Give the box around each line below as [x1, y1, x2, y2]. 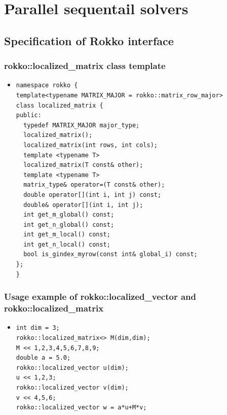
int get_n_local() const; [23, 240, 110, 248]
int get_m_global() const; [23, 211, 115, 219]
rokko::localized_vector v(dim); [16, 384, 129, 391]
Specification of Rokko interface [4, 32, 174, 48]
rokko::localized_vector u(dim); [16, 364, 129, 371]
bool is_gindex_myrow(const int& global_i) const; [23, 251, 198, 258]
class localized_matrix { [16, 101, 103, 109]
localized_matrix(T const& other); [23, 161, 143, 169]
